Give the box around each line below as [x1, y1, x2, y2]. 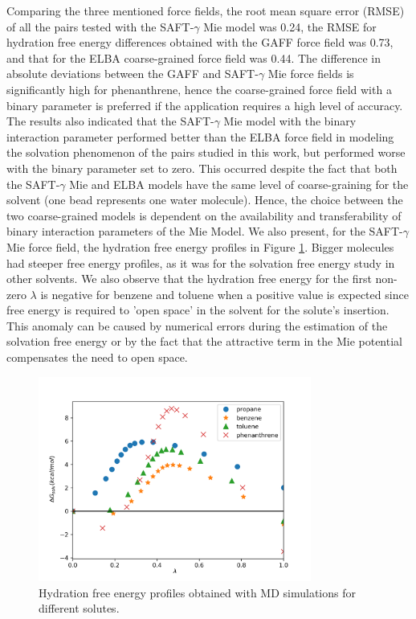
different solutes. [39, 600, 120, 617]
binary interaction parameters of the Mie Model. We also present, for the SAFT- [6, 223, 403, 240]
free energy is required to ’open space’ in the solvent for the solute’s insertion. [6, 301, 389, 318]
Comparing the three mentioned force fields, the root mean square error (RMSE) [6, 2, 405, 18]
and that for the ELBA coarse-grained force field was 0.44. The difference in [6, 49, 381, 66]
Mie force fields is [267, 65, 354, 82]
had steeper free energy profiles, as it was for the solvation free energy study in [6, 254, 395, 271]
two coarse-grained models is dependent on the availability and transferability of [6, 207, 402, 223]
